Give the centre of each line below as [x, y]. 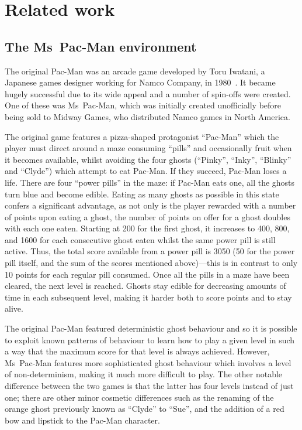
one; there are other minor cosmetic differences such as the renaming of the [139, 397]
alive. [14, 308]
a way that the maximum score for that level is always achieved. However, [137, 351]
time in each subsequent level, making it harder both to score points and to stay [148, 297]
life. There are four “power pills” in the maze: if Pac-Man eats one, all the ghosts [150, 182]
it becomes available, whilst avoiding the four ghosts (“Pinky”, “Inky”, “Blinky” [148, 159]
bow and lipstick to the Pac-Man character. [82, 420]
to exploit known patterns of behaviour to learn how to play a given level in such [150, 339]
